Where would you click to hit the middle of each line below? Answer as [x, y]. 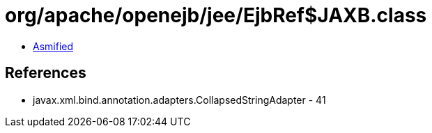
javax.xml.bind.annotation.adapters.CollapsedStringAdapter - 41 [179, 100]
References [46, 73]
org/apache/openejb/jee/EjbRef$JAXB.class [216, 15]
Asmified [53, 46]
